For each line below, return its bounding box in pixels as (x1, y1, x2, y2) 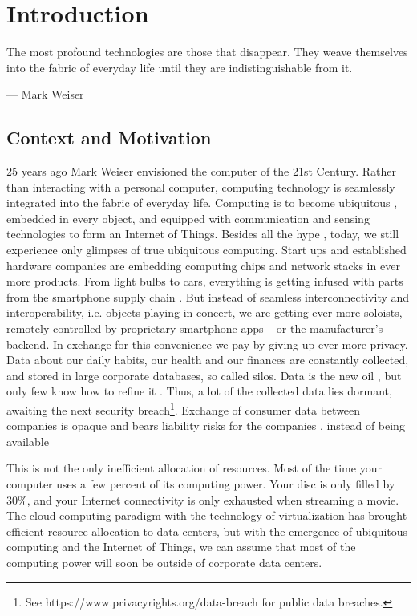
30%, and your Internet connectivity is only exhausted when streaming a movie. (6, 491, 399, 508)
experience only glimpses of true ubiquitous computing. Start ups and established (6, 241, 407, 258)
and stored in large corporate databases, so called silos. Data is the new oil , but (6, 367, 402, 383)
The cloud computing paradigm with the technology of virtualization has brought (6, 507, 407, 524)
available (6, 432, 49, 449)
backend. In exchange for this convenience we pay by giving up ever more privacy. (6, 335, 408, 352)
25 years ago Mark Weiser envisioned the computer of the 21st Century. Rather (6, 163, 397, 180)
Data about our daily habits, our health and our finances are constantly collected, (6, 351, 409, 368)
